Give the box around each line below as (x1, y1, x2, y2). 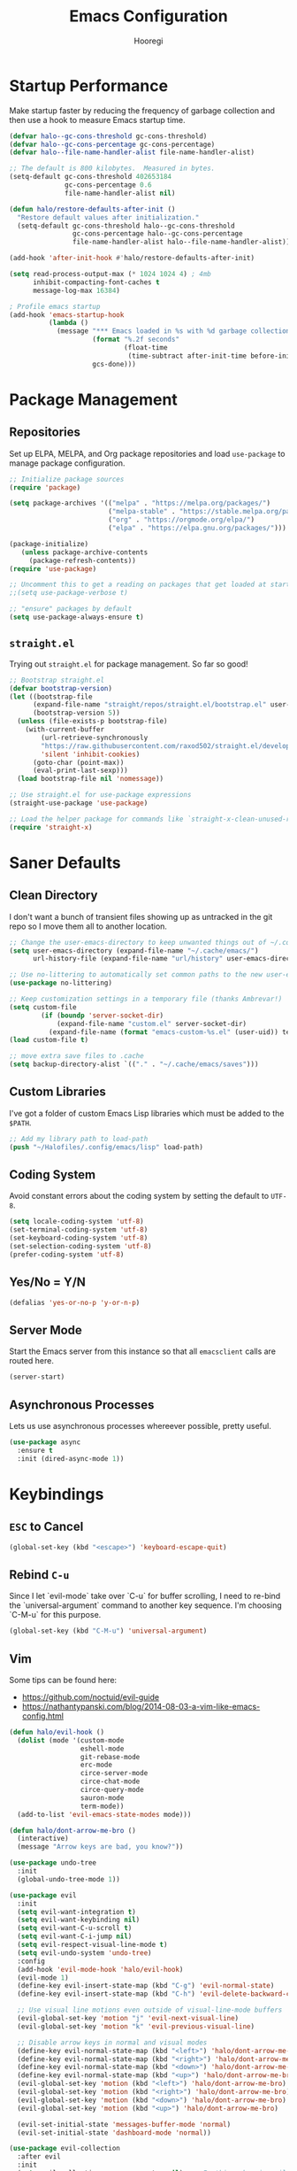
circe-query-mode (80, 1786, 144, 1795)
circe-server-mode (80, 1769, 148, 1778)
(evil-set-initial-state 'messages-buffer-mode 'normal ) (17, 2120, 232, 2129)
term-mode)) (80, 1802, 125, 1811)
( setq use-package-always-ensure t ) (9, 613, 144, 622)
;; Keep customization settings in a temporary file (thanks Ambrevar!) (9, 994, 283, 1003)
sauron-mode (80, 1793, 125, 1803)
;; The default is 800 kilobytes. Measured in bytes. (9, 164, 216, 174)
